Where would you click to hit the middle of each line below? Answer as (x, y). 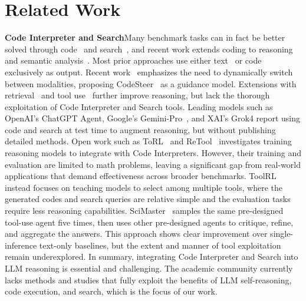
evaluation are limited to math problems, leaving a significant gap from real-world (153, 164)
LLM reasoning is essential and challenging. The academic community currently (149, 268)
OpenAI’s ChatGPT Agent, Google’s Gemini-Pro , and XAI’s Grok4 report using (153, 118)
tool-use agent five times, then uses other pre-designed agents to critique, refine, (149, 222)
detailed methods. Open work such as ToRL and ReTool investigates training (148, 141)
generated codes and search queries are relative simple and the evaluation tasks (148, 199)
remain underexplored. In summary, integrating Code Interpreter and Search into (152, 257)
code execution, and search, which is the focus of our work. (111, 291)
